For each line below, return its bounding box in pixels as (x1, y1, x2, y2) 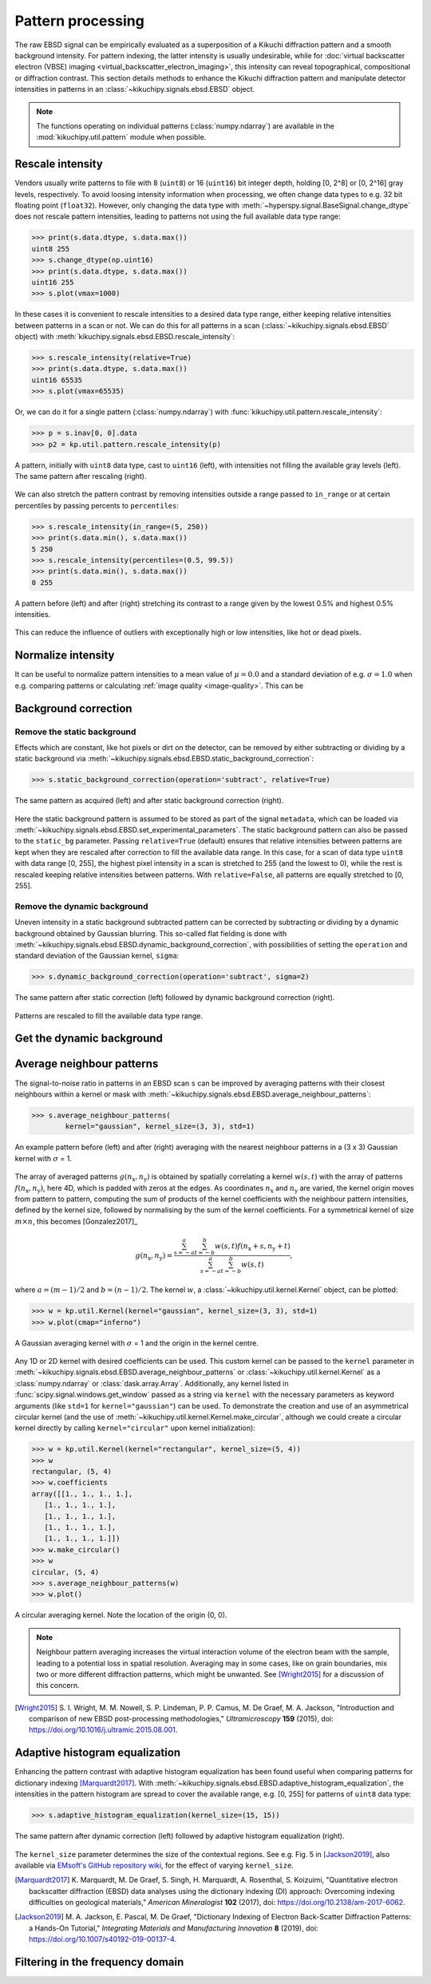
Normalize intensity (14, 649, 115, 662)
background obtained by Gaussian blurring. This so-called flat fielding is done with (14, 928, 287, 938)
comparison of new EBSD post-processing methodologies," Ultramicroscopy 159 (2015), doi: (29, 1714, 334, 1724)
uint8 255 (31, 244, 70, 253)
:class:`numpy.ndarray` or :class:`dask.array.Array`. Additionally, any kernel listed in (14, 1378, 289, 1388)
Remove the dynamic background (14, 900, 148, 911)
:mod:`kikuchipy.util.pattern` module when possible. (36, 132, 207, 142)
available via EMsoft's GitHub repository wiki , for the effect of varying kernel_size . (14, 1860, 295, 1870)
